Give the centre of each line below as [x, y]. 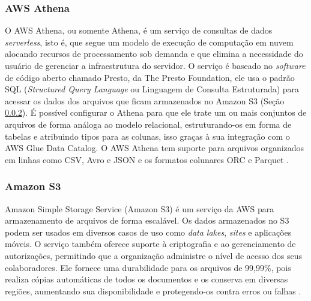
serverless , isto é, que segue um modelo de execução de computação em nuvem [149, 42]
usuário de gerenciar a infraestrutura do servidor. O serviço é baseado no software [155, 65]
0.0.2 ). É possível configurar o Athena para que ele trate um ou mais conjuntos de [156, 112]
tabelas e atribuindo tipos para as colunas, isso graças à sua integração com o [147, 136]
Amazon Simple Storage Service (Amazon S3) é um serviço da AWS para [140, 208]
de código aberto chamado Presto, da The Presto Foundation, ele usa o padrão [150, 77]
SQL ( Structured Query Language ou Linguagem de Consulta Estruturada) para [152, 89]
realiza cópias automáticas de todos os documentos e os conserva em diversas [146, 279]
